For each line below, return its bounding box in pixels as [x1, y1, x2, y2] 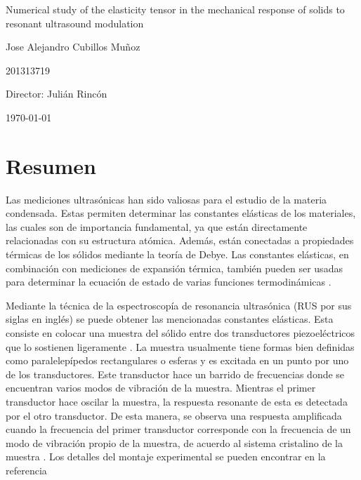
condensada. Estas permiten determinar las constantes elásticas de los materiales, [6, 206, 356, 220]
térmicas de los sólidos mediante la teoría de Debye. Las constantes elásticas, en [6, 247, 349, 262]
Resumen [6, 151, 96, 180]
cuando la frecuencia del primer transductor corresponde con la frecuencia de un [6, 422, 351, 436]
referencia [6, 462, 47, 477]
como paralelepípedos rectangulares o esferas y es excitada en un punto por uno [6, 353, 349, 368]
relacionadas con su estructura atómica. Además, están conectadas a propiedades [6, 233, 354, 248]
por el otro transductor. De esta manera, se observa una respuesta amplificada [6, 408, 342, 422]
